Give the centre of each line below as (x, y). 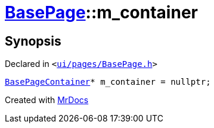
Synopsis (33, 41)
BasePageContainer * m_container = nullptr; (108, 82)
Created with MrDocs (47, 100)
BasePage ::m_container (101, 12)
